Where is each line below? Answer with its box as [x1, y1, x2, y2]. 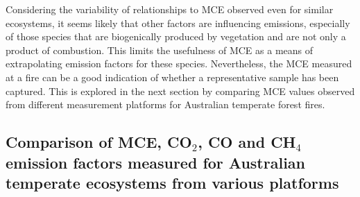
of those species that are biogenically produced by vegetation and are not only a [6, 29, 346, 44]
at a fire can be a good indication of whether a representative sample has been [6, 69, 339, 84]
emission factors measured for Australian [6, 151, 305, 173]
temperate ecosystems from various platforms [6, 171, 339, 193]
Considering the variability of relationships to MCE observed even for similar [6, 2, 334, 16]
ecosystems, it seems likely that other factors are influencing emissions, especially [6, 15, 350, 30]
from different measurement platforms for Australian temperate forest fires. [6, 97, 325, 112]
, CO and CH [198, 131, 296, 153]
